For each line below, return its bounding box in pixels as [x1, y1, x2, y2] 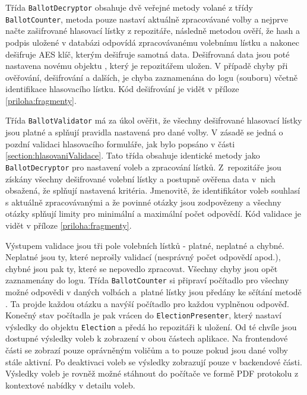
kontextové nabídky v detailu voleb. [5, 378, 135, 391]
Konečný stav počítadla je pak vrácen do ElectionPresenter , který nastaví [5, 309, 281, 321]
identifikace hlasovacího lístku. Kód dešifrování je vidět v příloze [5, 83, 239, 95]
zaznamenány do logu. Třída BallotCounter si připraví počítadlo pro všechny [5, 274, 289, 286]
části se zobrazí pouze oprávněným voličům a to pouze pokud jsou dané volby [5, 344, 288, 356]
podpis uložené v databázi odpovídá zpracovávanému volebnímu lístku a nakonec [5, 36, 299, 48]
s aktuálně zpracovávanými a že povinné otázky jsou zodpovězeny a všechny [5, 195, 281, 208]
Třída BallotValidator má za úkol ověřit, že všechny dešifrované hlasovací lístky [5, 114, 302, 127]
